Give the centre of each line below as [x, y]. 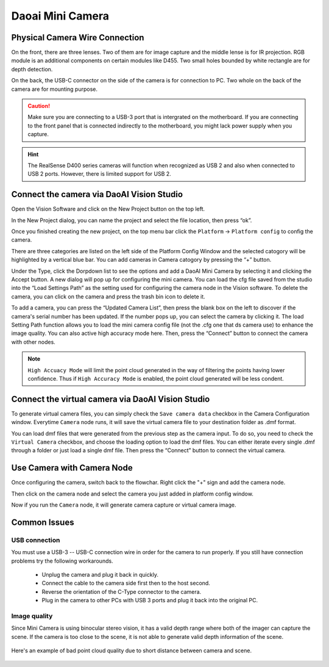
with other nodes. [34, 342]
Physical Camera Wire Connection [78, 38]
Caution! [39, 106]
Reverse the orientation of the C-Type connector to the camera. [122, 591]
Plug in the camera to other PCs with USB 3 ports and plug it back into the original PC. [150, 600]
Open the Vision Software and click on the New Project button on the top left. [108, 209]
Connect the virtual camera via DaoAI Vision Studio [111, 399]
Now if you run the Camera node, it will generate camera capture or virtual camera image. [124, 505]
